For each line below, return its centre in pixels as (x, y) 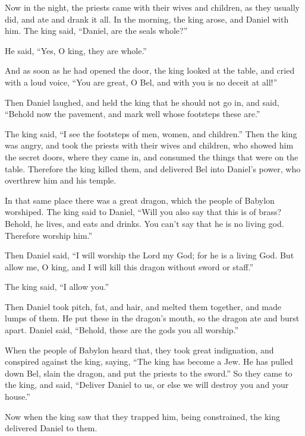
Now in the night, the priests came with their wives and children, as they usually (152, 7)
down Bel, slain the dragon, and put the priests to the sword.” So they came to (149, 373)
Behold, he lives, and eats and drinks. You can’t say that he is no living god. (144, 223)
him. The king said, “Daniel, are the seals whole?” (96, 31)
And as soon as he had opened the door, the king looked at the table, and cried (150, 70)
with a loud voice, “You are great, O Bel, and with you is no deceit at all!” (141, 82)
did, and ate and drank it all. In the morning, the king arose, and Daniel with (147, 19)
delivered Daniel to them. (51, 428)
